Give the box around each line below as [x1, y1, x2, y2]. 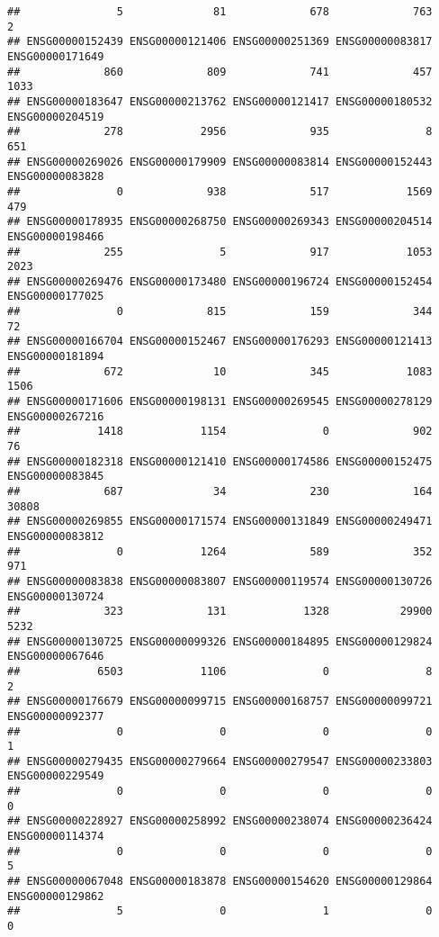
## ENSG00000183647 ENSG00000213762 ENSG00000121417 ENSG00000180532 [7, 95, 433, 108]
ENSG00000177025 [7, 290, 104, 303]
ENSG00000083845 [7, 470, 104, 483]
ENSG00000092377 [7, 709, 104, 723]
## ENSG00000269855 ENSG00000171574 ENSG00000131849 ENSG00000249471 [7, 515, 433, 528]
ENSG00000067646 [7, 650, 104, 663]
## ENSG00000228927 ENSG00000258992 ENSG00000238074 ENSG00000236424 [7, 815, 433, 828]
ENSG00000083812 [7, 529, 104, 543]
